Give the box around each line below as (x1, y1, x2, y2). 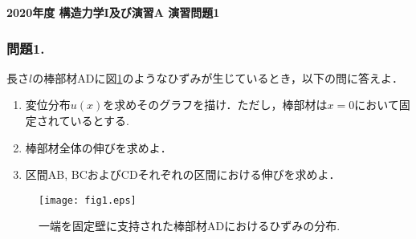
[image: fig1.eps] (39, 194, 137, 206)
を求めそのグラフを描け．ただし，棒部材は (103, 96, 328, 113)
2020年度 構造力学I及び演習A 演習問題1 (6, 4, 220, 20)
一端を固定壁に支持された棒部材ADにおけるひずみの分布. (39, 217, 341, 234)
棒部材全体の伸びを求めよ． (25, 139, 172, 156)
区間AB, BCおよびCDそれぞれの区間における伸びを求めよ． (25, 166, 341, 183)
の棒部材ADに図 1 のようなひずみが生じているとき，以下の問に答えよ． (32, 69, 403, 86)
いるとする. (70, 112, 129, 128)
